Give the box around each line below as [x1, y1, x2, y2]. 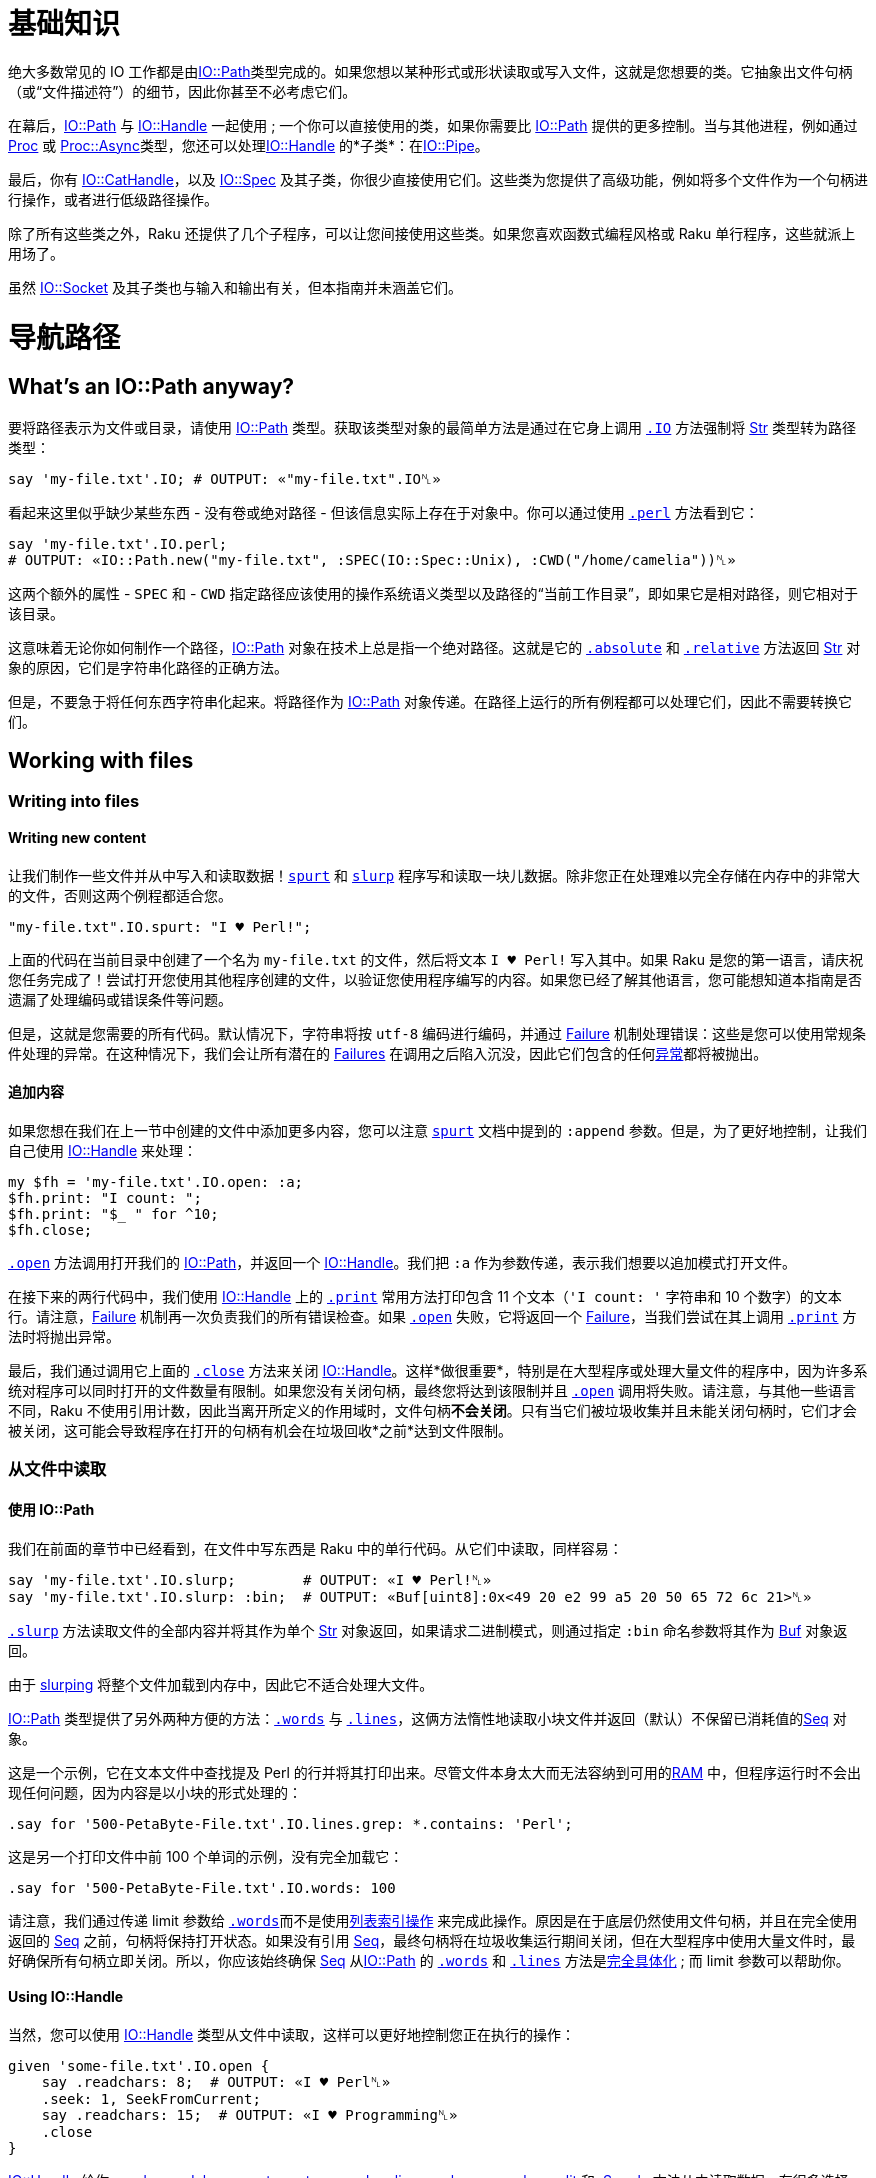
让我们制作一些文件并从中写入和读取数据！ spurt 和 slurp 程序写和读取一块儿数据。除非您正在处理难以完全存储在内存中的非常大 [8, 866, 861, 884]
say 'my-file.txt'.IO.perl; [8, 535, 228, 552]
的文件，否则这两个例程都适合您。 [8, 886, 232, 904]
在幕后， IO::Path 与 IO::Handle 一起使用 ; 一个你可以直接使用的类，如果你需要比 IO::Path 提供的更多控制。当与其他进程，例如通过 [8, 116, 858, 134]
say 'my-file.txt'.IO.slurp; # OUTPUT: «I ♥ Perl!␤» [8, 1571, 492, 1588]
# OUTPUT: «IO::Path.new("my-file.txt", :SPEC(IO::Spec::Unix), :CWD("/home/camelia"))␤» [8, 551, 736, 568]
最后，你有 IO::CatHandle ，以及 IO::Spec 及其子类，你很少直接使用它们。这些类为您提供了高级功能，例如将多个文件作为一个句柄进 [8, 170, 868, 188]
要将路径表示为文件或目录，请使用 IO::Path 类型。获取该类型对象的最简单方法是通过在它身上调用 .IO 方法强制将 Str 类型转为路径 [8, 418, 856, 436]
